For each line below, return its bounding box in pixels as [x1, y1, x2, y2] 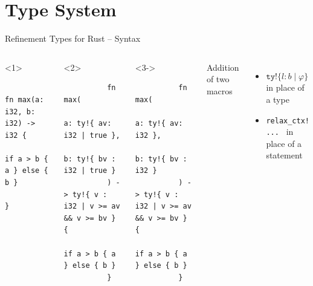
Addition [206, 60, 239, 73]
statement [266, 149, 303, 161]
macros [206, 84, 233, 97]
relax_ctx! [266, 116, 309, 125]
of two [206, 73, 230, 85]
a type [266, 93, 289, 105]
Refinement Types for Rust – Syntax [5, 32, 141, 45]
